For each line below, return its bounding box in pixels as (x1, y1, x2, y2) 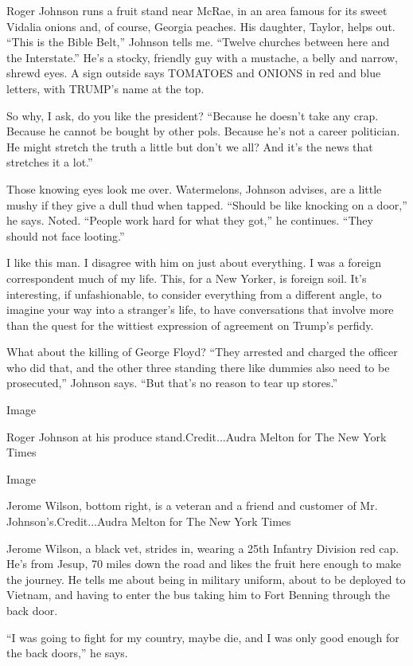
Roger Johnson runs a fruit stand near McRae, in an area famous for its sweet (6, 2, 388, 18)
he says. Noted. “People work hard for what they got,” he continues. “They (6, 212, 373, 229)
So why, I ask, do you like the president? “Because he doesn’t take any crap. (6, 107, 379, 123)
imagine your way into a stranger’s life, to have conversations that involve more (6, 301, 394, 318)
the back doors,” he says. (6, 644, 128, 661)
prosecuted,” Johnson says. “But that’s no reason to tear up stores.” (6, 374, 338, 391)
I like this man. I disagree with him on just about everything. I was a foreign (6, 254, 381, 271)
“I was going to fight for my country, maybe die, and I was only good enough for (6, 629, 399, 645)
